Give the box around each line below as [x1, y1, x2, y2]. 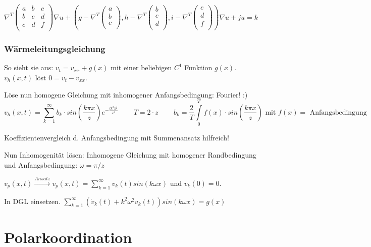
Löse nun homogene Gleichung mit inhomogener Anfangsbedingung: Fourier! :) [4, 89, 248, 100]
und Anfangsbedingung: [4, 159, 78, 170]
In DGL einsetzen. [4, 195, 61, 206]
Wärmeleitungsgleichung [4, 42, 105, 55]
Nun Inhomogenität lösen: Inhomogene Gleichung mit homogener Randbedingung [4, 149, 256, 160]
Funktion [184, 62, 213, 73]
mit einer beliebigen [111, 62, 172, 73]
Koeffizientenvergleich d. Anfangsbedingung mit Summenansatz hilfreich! [4, 132, 229, 143]
